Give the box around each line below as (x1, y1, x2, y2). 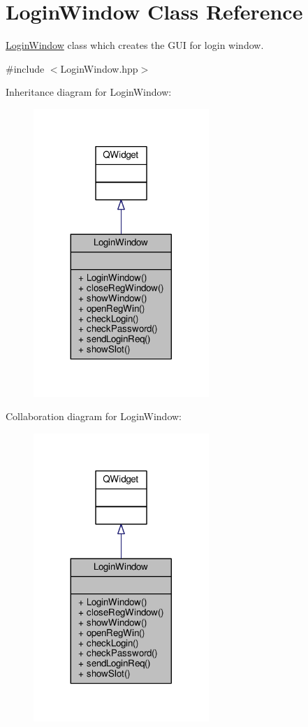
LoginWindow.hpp (60, 61, 138, 75)
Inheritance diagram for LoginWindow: (6, 85, 172, 99)
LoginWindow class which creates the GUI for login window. (6, 38, 264, 52)
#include (6, 61, 45, 75)
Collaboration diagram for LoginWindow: (6, 409, 182, 424)
